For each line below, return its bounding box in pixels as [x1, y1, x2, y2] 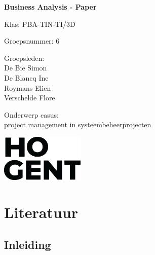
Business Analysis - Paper [4, 2, 97, 12]
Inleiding [4, 236, 51, 252]
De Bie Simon [4, 62, 47, 73]
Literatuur [4, 201, 79, 222]
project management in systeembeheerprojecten [4, 119, 151, 130]
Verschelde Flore [4, 92, 55, 103]
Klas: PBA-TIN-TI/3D [4, 18, 75, 29]
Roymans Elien [4, 82, 51, 93]
